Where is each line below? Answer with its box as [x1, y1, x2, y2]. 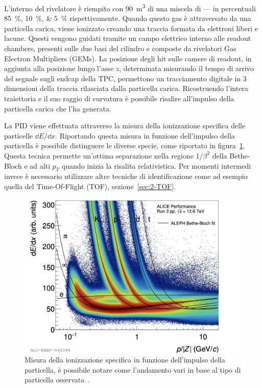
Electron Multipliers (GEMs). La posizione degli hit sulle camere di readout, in [4, 53, 252, 63]
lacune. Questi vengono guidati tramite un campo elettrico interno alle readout [4, 33, 251, 43]
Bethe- [229, 150, 250, 161]
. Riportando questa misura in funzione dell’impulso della [55, 130, 235, 141]
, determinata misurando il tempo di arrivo [119, 63, 254, 74]
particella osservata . [25, 374, 90, 385]
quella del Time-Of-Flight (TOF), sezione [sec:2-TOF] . [4, 180, 176, 191]
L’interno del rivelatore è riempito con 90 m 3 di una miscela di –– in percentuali [4, 2, 256, 13]
